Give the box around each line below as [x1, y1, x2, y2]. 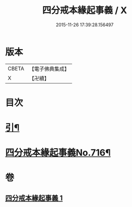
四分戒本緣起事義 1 [5, 193, 63, 202]
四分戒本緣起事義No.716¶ [5, 147, 111, 158]
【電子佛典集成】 [29, 65, 70, 72]
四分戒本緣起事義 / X [42, 5, 127, 16]
